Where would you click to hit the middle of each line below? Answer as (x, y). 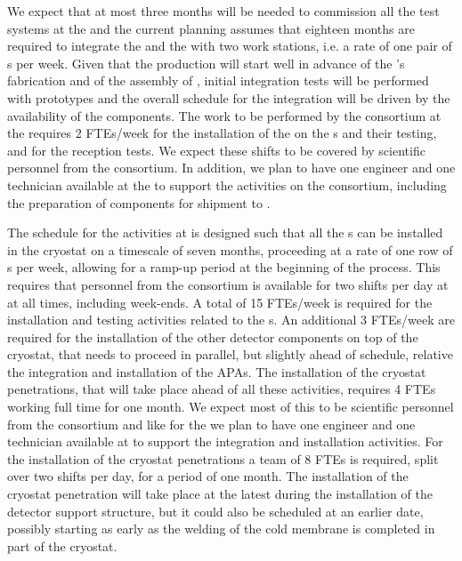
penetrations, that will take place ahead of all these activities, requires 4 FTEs (222, 389)
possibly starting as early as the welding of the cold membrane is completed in (221, 529)
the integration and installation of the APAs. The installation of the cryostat (217, 371)
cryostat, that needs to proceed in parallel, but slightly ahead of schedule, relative (230, 354)
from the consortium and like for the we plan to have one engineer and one (211, 424)
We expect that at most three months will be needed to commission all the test (223, 11)
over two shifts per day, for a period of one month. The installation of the (208, 476)
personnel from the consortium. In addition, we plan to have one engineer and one (231, 168)
